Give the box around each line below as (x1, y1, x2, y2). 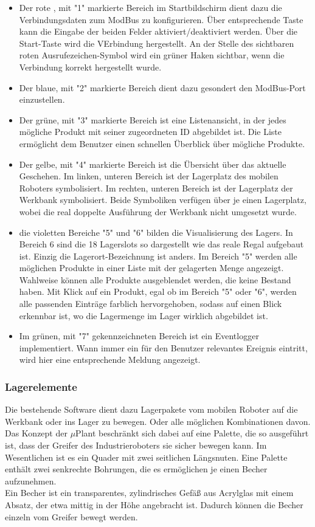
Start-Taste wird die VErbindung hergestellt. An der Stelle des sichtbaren (19, 36, 294, 49)
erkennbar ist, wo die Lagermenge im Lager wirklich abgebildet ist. (19, 309, 268, 322)
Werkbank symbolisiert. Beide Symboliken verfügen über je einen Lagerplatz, (19, 193, 306, 206)
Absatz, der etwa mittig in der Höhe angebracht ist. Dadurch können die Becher (5, 498, 303, 511)
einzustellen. (19, 93, 65, 106)
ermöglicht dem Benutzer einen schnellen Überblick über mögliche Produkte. (19, 137, 305, 150)
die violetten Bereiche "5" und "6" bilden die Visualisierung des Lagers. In (19, 226, 293, 238)
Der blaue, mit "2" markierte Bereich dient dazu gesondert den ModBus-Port (19, 81, 306, 94)
